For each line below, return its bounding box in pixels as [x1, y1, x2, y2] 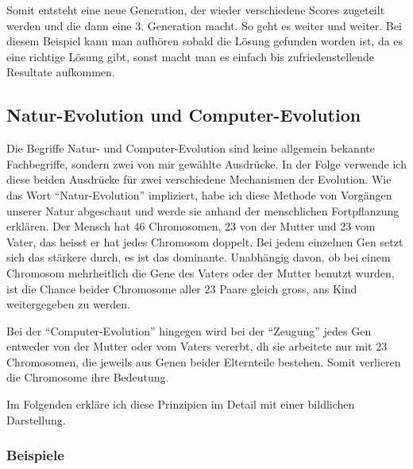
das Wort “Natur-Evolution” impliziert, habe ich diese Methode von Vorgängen [6, 186, 392, 203]
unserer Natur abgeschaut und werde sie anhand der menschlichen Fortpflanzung [6, 202, 399, 219]
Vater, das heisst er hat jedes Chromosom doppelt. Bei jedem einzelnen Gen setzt [6, 233, 403, 250]
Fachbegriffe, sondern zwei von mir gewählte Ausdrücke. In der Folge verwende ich [6, 155, 407, 172]
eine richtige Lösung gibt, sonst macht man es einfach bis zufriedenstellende [6, 48, 375, 64]
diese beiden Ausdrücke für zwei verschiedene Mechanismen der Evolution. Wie [6, 171, 392, 188]
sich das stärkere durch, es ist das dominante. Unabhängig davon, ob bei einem [6, 249, 391, 266]
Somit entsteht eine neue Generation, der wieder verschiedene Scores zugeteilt [6, 2, 385, 17]
